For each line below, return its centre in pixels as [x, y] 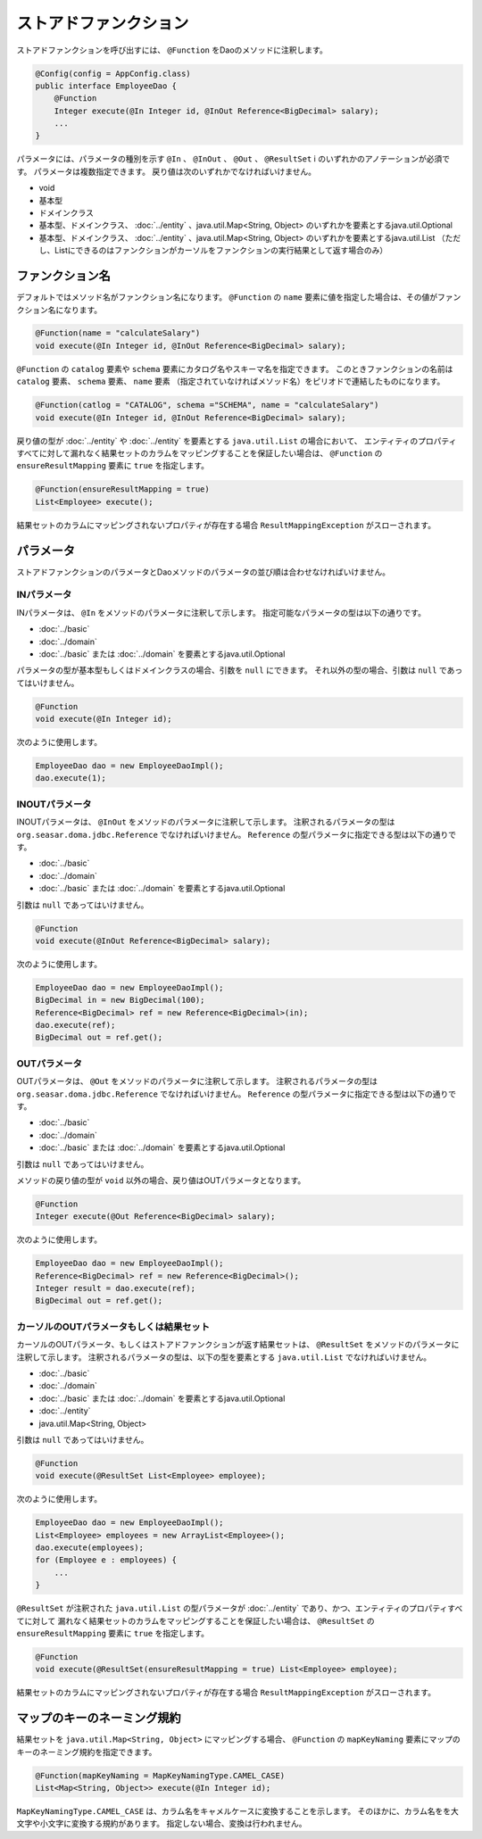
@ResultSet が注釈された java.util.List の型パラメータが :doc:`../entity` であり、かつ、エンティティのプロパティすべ [240, 1608]
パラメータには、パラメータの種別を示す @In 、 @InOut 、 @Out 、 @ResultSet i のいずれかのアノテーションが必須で [233, 159]
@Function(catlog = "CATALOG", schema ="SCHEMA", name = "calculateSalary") [207, 405]
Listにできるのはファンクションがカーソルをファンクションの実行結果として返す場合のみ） [221, 251]
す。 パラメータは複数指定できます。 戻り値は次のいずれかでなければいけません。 [166, 171]
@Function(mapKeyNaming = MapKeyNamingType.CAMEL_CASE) [160, 1775]
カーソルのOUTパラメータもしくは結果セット [113, 1327]
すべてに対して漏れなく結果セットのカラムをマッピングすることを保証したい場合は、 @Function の [199, 453]
